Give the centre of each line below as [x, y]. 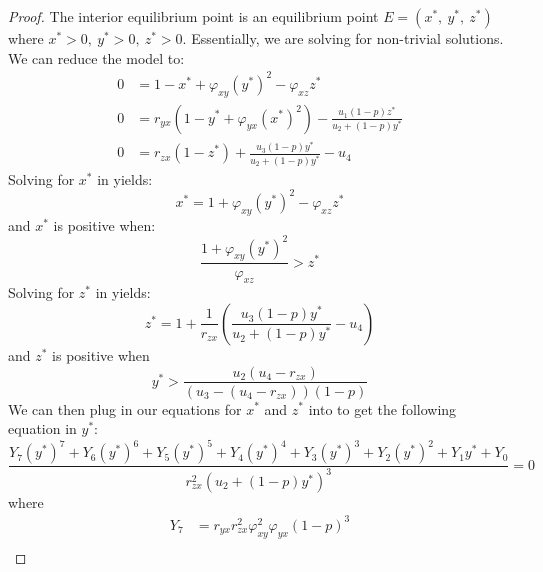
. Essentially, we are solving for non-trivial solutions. [343, 38]
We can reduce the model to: [96, 57]
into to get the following [382, 408]
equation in [42, 428]
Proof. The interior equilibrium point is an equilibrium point [193, 16]
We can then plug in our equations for [125, 408]
